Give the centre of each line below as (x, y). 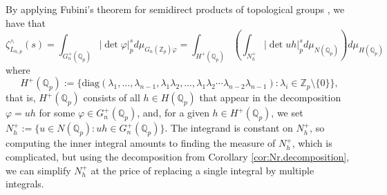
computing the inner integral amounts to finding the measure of (141, 143)
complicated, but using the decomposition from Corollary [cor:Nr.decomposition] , (178, 157)
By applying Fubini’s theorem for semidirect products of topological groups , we (175, 9)
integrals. (25, 184)
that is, (21, 97)
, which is (312, 143)
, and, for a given (173, 113)
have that (26, 22)
